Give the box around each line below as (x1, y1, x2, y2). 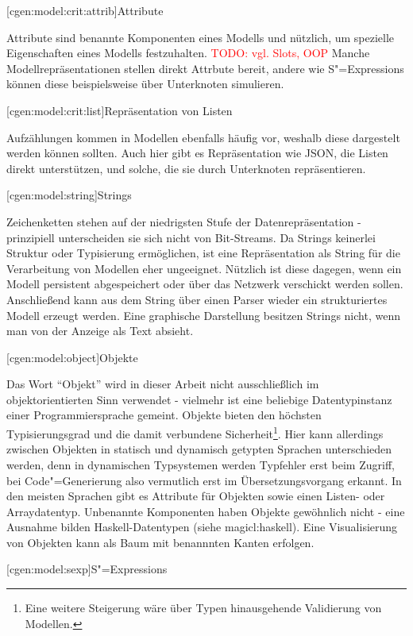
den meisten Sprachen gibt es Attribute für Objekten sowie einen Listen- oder (6, 488, 385, 504)
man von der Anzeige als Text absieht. (6, 322, 194, 339)
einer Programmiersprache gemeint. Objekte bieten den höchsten (6, 407, 322, 423)
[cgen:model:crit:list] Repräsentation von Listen (6, 102, 233, 118)
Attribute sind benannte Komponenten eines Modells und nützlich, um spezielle (6, 29, 395, 45)
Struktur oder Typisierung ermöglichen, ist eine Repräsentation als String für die (6, 245, 400, 261)
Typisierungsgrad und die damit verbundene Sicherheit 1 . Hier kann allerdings (6, 423, 384, 441)
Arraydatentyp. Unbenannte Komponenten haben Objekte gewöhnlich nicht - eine (6, 503, 405, 519)
